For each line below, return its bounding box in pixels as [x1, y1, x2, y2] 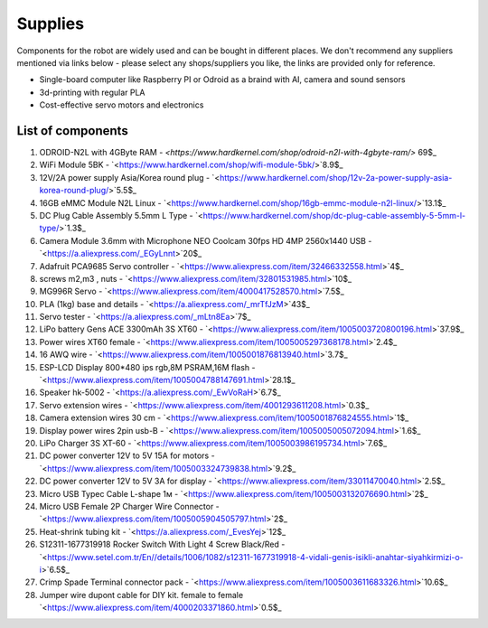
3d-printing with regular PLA [39, 87, 145, 98]
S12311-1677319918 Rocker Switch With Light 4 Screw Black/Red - [39, 539, 286, 550]
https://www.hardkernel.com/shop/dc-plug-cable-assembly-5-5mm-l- [202, 210, 465, 220]
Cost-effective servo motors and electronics [39, 99, 204, 110]
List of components [16, 123, 128, 138]
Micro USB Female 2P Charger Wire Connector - [39, 501, 221, 511]
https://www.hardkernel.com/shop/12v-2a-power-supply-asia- [219, 172, 453, 183]
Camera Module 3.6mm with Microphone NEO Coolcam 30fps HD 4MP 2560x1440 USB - [39, 235, 372, 246]
